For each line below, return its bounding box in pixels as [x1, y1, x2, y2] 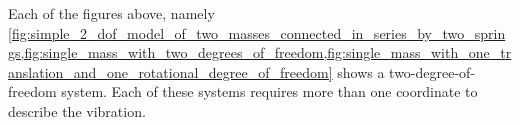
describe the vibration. [8, 100, 146, 121]
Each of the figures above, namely [8, 3, 215, 23]
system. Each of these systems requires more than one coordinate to [61, 81, 478, 102]
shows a [337, 61, 385, 82]
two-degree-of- [389, 61, 476, 82]
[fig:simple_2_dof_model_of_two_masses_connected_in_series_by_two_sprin [8, 22, 506, 43]
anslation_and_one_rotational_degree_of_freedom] [8, 61, 333, 82]
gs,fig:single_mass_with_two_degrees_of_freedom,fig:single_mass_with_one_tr [8, 42, 512, 63]
